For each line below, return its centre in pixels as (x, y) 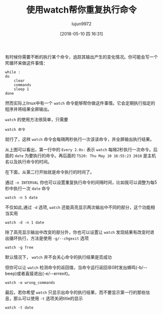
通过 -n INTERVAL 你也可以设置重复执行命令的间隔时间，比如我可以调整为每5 (81, 182)
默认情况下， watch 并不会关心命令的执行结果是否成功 (58, 257)
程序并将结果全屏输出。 (28, 109)
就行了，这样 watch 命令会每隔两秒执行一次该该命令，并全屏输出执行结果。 (80, 139)
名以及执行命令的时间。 (28, 161)
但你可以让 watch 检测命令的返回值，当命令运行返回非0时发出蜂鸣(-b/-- (76, 267)
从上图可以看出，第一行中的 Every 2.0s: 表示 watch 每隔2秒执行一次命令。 (79, 149)
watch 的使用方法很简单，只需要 (37, 119)
